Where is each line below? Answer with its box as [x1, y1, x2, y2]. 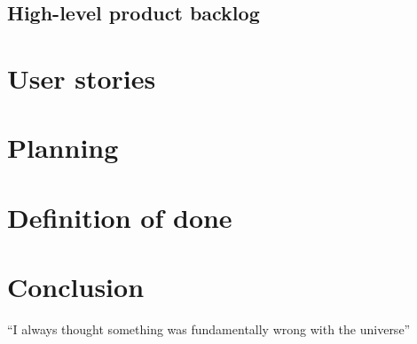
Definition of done [7, 199, 232, 235]
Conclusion [7, 269, 145, 305]
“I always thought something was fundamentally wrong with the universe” [7, 320, 411, 339]
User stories [7, 59, 156, 96]
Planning [7, 129, 119, 166]
